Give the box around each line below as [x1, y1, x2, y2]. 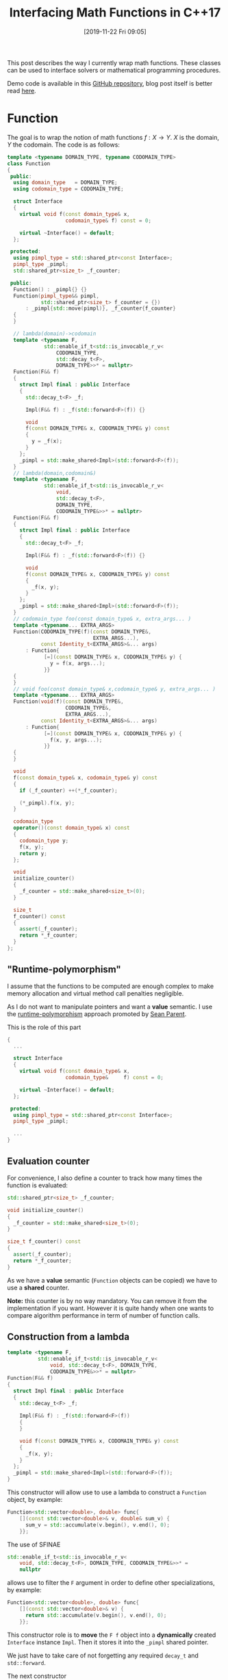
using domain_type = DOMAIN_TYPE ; [13, 180, 118, 186]
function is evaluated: [7, 1181, 68, 1189]
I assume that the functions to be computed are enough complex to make [7, 982, 214, 990]
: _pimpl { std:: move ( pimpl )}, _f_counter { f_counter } [25, 305, 176, 312]
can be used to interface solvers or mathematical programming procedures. [7, 66, 221, 74]
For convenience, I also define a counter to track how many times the [7, 1174, 203, 1182]
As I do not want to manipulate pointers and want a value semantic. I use [7, 1002, 213, 1011]
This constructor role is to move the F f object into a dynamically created [7, 1631, 216, 1639]
